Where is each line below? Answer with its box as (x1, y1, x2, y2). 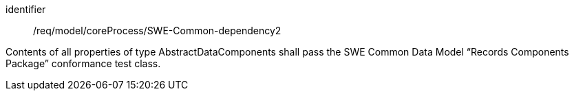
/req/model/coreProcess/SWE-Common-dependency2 (33, 25, 281, 36)
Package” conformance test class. (6, 58, 161, 69)
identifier (6, 3, 46, 15)
